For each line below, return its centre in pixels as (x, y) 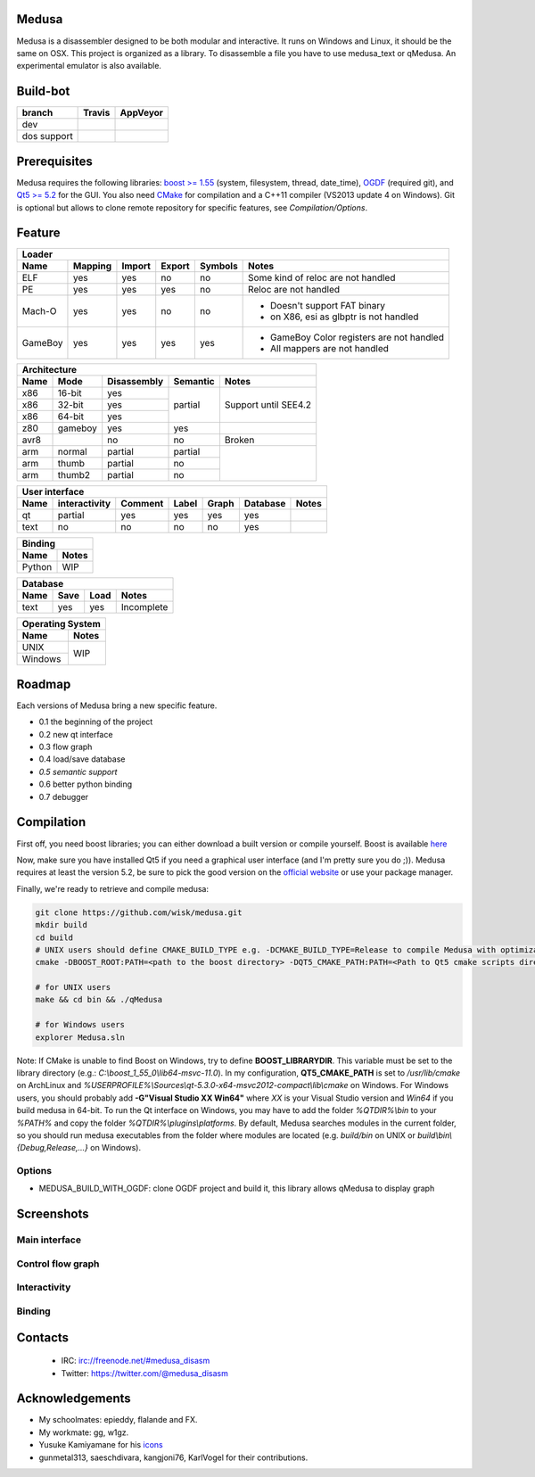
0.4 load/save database (82, 759)
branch (37, 113)
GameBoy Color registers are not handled (358, 337)
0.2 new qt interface (76, 734)
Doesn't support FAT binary (328, 306)
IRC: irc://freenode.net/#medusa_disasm (136, 1361)
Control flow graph (58, 1264)
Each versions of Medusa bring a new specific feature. (117, 705)
